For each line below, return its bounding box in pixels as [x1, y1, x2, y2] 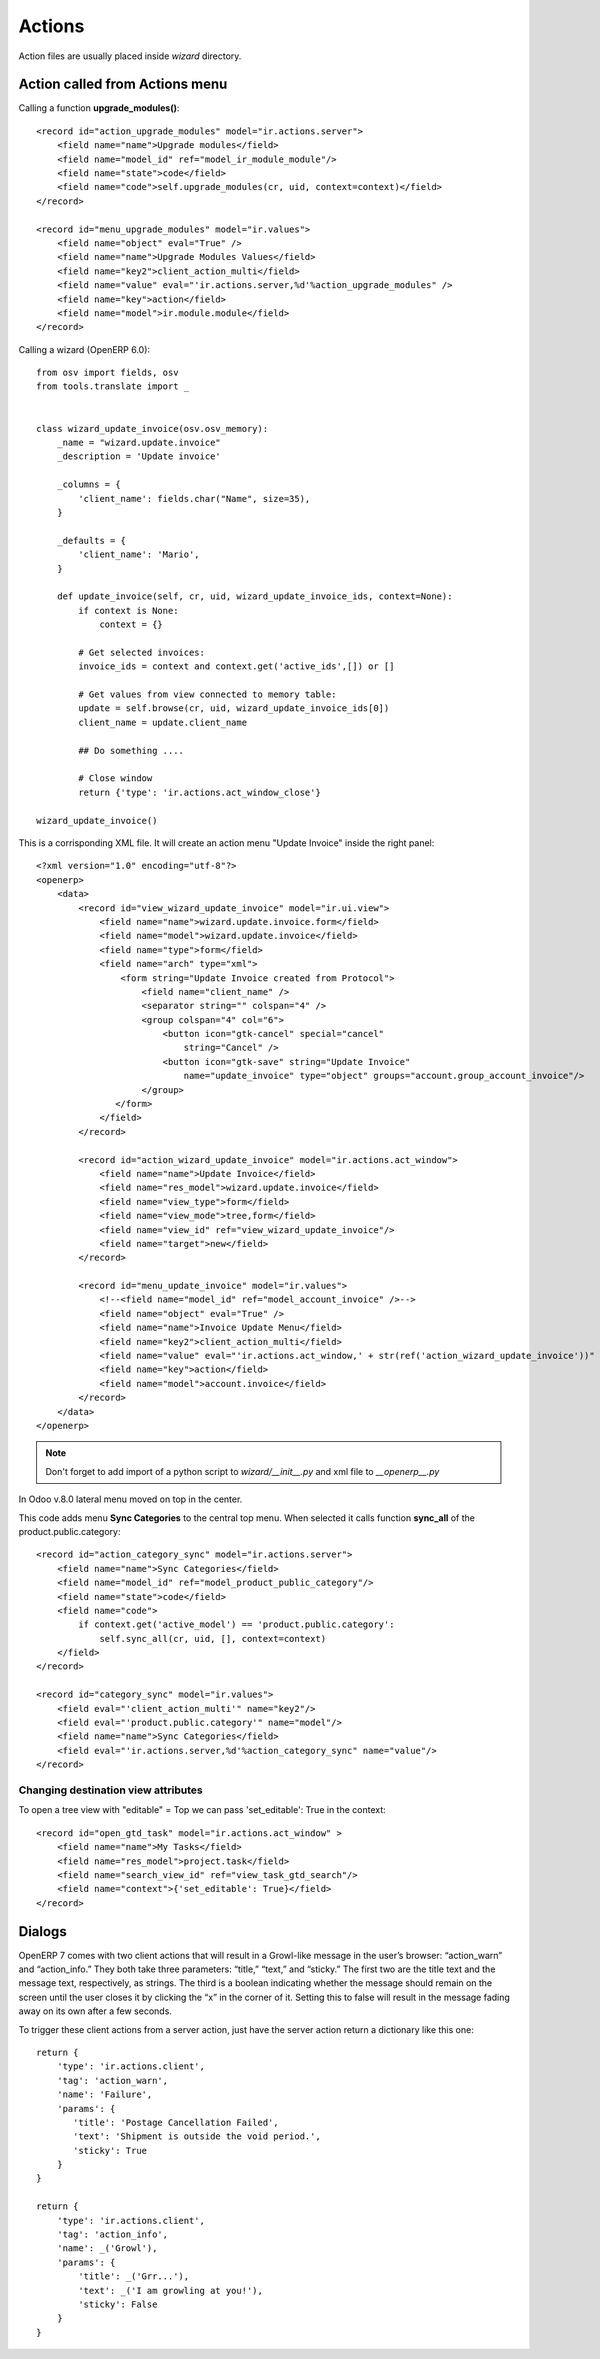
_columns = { [56, 479, 121, 490]
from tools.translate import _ [36, 381, 190, 392]
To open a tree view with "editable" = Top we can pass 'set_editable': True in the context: [18, 1804, 387, 1816]
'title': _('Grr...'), [78, 2271, 190, 2282]
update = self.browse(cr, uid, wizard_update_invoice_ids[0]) [78, 703, 390, 714]
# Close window [78, 773, 153, 784]
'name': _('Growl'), [56, 2243, 158, 2254]
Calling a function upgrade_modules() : [18, 102, 180, 114]
